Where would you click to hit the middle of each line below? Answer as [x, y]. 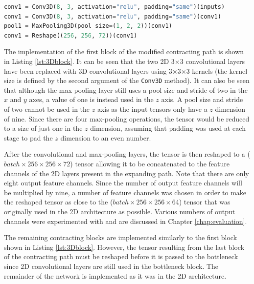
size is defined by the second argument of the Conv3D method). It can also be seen [127, 80]
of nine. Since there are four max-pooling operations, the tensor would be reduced [127, 118]
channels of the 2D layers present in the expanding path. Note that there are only [127, 173]
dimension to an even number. [106, 137]
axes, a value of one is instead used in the [91, 99]
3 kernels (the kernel [217, 71]
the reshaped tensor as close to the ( [58, 202]
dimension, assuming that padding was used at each [168, 128]
